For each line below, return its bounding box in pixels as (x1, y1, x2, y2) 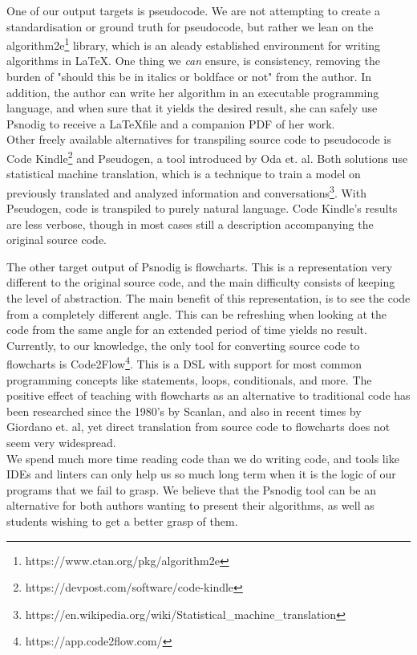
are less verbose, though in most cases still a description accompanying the (6, 215, 374, 232)
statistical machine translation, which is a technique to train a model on (6, 165, 361, 182)
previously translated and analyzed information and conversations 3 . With (6, 181, 366, 201)
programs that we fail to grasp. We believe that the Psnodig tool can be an (6, 481, 376, 498)
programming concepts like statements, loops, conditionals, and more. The (6, 371, 372, 388)
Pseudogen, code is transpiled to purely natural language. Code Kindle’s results (6, 200, 398, 217)
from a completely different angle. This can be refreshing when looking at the (6, 305, 387, 322)
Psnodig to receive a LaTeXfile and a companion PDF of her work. (6, 115, 335, 132)
